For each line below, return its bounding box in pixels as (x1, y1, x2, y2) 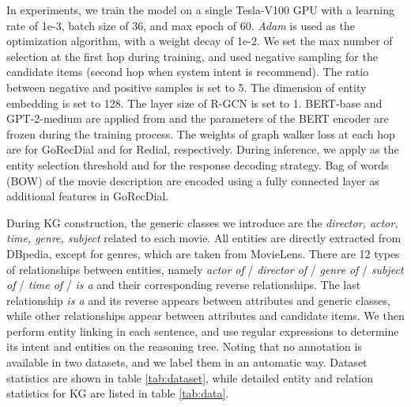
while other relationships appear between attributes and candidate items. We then (6, 307, 405, 324)
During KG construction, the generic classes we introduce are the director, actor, (6, 214, 398, 230)
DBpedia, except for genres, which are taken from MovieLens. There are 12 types (6, 245, 400, 261)
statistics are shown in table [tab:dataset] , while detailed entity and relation (6, 369, 374, 386)
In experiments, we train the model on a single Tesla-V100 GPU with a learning (6, 2, 395, 17)
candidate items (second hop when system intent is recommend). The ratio (6, 63, 369, 80)
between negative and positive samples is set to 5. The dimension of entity (6, 78, 367, 95)
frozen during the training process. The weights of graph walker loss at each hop (6, 125, 395, 142)
